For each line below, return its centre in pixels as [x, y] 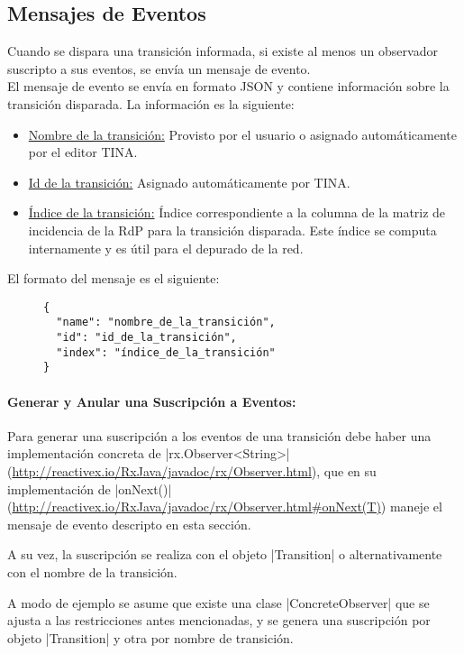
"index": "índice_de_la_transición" [166, 352]
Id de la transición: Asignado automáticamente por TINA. [189, 182]
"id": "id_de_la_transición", [146, 338]
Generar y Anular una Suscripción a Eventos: [152, 401]
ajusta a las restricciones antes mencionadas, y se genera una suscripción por [219, 620]
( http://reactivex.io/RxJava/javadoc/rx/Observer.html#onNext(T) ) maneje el [225, 507]
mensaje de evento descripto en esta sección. [129, 524]
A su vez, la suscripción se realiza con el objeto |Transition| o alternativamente [225, 554]
